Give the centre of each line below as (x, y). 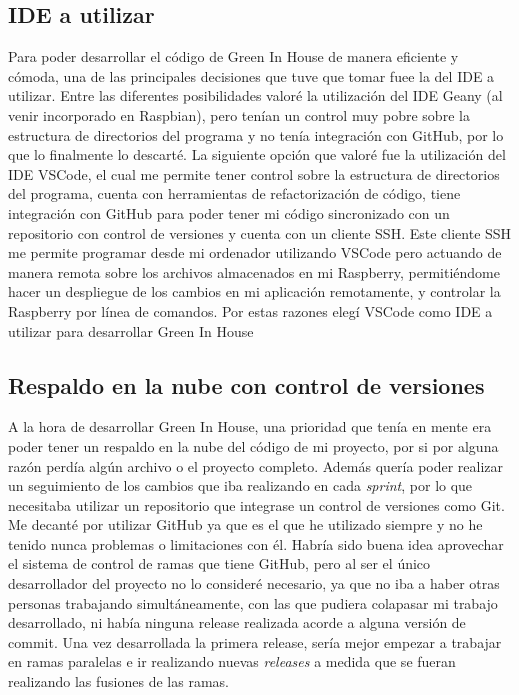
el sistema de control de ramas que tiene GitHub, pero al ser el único (219, 563)
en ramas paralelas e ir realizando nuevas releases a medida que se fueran (232, 661)
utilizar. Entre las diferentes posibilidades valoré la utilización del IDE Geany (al (255, 95)
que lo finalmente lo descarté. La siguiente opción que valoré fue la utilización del (257, 154)
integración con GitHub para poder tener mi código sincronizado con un (229, 212)
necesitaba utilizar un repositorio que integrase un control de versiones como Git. (256, 504)
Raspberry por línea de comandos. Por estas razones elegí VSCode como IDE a (250, 310)
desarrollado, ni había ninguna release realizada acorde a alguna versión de (237, 622)
